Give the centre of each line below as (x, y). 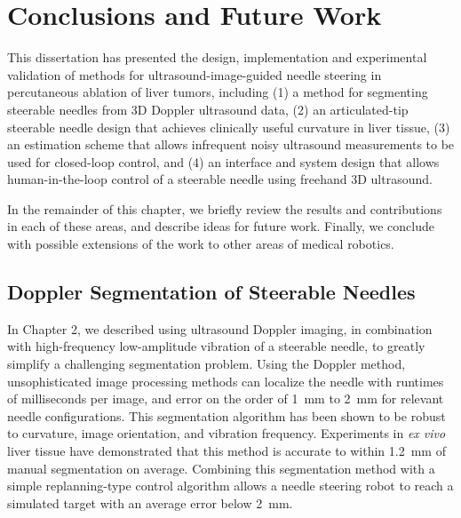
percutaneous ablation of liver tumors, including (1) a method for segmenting (218, 92)
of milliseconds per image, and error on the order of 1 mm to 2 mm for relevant (226, 398)
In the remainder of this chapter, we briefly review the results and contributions (225, 208)
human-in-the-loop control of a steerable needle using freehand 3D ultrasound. (220, 179)
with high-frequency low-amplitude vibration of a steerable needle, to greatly (216, 346)
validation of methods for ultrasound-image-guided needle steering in (195, 74)
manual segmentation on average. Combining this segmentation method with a (221, 468)
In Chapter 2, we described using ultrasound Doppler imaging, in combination (220, 328)
